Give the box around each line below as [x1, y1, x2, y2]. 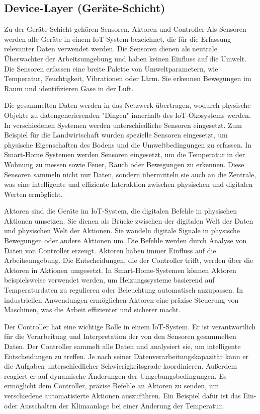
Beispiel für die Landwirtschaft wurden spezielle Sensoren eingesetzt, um [4, 129, 228, 140]
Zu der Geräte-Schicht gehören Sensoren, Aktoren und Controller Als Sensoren [4, 24, 246, 34]
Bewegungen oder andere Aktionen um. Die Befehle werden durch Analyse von [4, 235, 247, 246]
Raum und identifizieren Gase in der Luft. [4, 83, 134, 93]
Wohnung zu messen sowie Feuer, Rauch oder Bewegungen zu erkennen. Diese [4, 159, 244, 169]
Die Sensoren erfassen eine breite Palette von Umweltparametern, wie [4, 63, 218, 74]
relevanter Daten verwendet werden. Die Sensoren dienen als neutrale [4, 43, 217, 54]
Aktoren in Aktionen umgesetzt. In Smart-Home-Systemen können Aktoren [4, 264, 236, 275]
